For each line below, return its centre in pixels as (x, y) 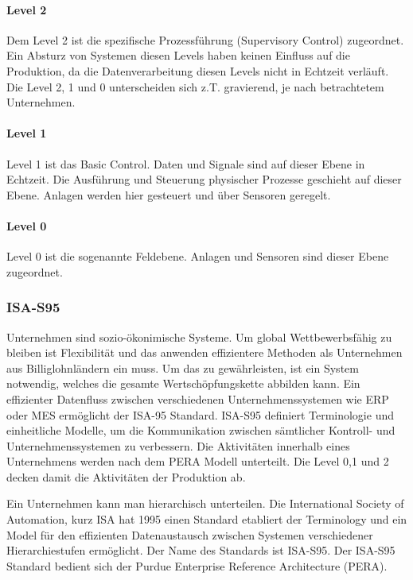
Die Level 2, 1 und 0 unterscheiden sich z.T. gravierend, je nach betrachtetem (195, 86)
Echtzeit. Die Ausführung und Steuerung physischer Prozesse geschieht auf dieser (204, 179)
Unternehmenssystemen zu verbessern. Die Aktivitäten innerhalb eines (178, 445)
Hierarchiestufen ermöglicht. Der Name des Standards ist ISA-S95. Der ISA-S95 (201, 550)
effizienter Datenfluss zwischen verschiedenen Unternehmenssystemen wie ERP (198, 398)
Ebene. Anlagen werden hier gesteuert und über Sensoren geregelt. (169, 194)
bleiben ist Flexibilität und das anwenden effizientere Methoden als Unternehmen (205, 352)
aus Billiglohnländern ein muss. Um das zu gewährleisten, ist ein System (183, 367)
